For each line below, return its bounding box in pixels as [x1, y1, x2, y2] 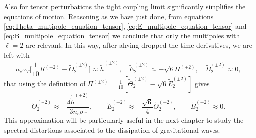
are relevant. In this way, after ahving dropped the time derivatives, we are [25, 40, 253, 50]
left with [4, 49, 30, 60]
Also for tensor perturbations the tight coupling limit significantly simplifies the [4, 1, 246, 11]
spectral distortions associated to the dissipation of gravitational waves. [4, 125, 220, 135]
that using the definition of [4, 78, 85, 89]
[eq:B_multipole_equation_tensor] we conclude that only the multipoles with [4, 30, 240, 40]
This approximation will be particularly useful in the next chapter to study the [4, 115, 244, 125]
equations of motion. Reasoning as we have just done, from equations [4, 11, 213, 21]
